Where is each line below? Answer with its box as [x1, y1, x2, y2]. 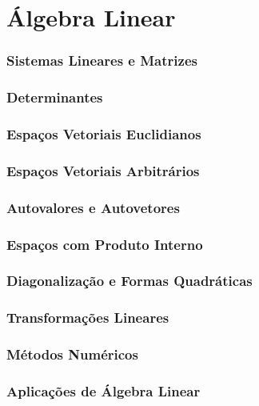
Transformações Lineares [6, 308, 169, 328]
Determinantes [6, 87, 103, 107]
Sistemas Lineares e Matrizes [6, 50, 197, 70]
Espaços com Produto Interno [6, 234, 203, 254]
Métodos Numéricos [6, 344, 138, 364]
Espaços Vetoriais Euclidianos [6, 123, 201, 143]
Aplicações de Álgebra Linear [6, 380, 201, 400]
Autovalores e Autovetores [6, 197, 180, 217]
